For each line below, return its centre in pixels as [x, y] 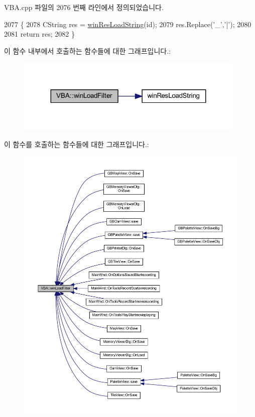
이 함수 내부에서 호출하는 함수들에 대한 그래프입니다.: [87, 50]
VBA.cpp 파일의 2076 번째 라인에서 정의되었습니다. [84, 7]
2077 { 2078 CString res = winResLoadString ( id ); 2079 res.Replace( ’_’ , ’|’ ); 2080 [128, 24]
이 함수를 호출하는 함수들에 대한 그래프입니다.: [77, 144]
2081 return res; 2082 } [39, 34]
